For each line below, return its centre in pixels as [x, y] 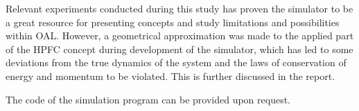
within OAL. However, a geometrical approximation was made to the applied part [180, 36]
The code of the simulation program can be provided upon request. [148, 99]
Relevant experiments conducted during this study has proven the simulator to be [179, 8]
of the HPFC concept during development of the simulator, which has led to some [179, 49]
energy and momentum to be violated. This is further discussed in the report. [170, 75]
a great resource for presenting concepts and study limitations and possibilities [173, 22]
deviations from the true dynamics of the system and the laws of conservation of [176, 62]
